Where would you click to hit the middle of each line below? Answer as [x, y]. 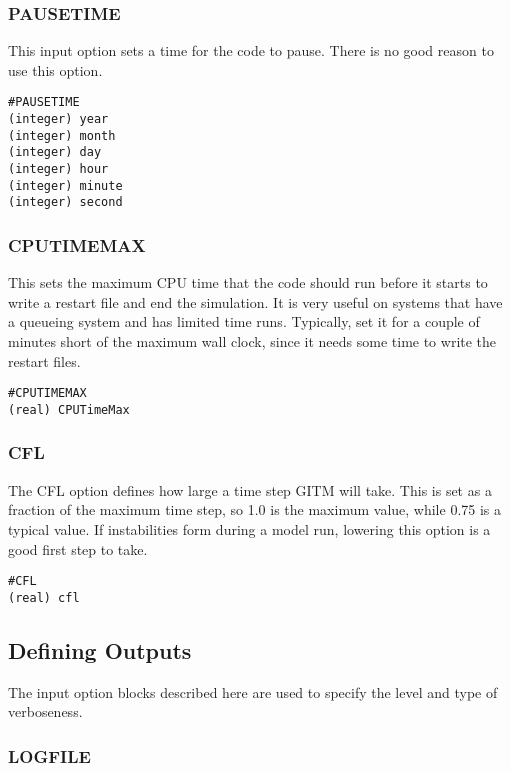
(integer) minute [65, 185]
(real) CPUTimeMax [69, 409]
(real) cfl [44, 597]
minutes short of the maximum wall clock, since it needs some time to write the [252, 341]
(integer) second [65, 202]
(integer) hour [58, 169]
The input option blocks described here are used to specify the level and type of [253, 691]
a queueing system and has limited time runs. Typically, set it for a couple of [244, 321]
